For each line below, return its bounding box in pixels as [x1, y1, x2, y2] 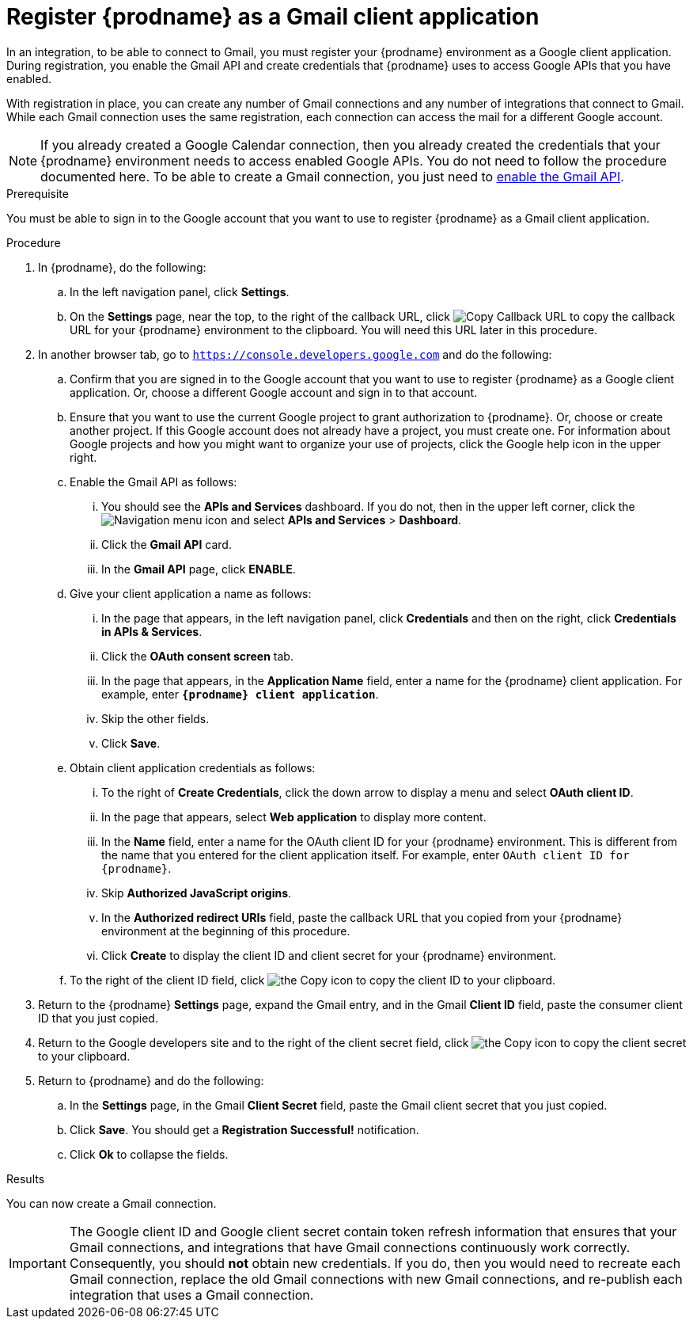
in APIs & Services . [101, 624, 203, 638]
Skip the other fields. [101, 711, 210, 725]
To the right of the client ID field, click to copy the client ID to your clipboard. [70, 973, 556, 987]
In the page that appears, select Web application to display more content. [101, 809, 487, 824]
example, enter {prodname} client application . [101, 687, 379, 701]
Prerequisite [6, 186, 69, 200]
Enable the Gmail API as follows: [70, 474, 237, 489]
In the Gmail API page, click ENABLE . [101, 562, 296, 576]
